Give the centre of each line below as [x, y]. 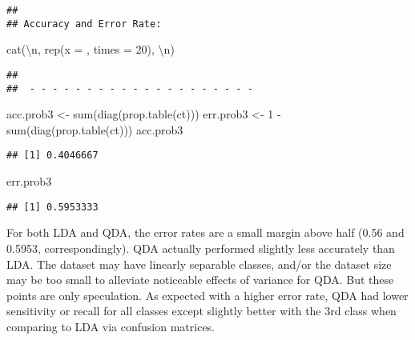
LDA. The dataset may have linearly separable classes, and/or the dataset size [199, 264]
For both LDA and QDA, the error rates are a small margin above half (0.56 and [205, 232]
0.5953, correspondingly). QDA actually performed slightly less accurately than [201, 248]
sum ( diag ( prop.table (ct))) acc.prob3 [95, 129]
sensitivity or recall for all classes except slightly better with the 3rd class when [201, 311]
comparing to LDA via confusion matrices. [111, 326]
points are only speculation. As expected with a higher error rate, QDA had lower [207, 295]
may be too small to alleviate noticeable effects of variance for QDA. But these [200, 280]
